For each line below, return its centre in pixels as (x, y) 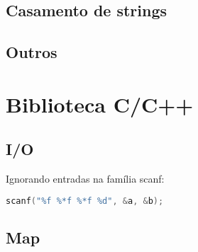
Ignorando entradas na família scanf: (85, 179)
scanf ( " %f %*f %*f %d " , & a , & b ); (85, 201)
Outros (32, 52)
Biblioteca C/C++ (100, 104)
